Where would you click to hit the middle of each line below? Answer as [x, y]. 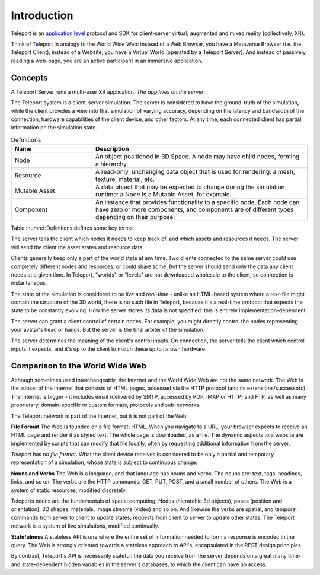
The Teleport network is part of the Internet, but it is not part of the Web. [99, 416]
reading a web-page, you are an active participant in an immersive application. [107, 61]
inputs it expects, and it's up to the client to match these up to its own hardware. [109, 349]
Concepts [29, 77]
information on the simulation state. [54, 128]
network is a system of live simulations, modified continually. [85, 526]
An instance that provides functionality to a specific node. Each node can [197, 202]
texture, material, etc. [125, 179]
